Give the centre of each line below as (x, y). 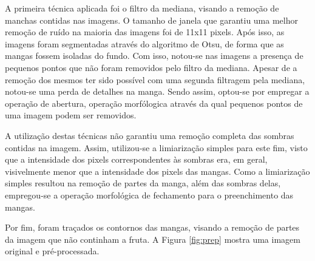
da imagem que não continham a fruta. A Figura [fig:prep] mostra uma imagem (153, 239)
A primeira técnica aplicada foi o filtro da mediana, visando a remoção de (142, 8)
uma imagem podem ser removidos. (71, 115)
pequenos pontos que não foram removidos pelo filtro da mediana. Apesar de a (151, 67)
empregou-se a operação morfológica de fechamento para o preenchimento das (149, 195)
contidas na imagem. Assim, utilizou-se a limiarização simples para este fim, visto (156, 147)
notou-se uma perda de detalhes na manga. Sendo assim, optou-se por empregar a (157, 91)
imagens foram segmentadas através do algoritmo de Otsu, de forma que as (144, 43)
